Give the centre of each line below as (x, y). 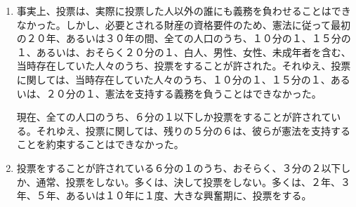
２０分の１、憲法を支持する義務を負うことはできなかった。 (184, 93)
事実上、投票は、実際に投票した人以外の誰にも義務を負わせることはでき (184, 11)
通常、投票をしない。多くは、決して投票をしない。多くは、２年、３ (193, 181)
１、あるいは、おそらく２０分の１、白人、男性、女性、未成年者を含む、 (184, 52)
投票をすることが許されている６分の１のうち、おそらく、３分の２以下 (179, 167)
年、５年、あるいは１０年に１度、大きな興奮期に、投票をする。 (164, 195)
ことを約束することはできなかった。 (100, 144)
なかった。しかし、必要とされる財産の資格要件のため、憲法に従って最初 (184, 24)
